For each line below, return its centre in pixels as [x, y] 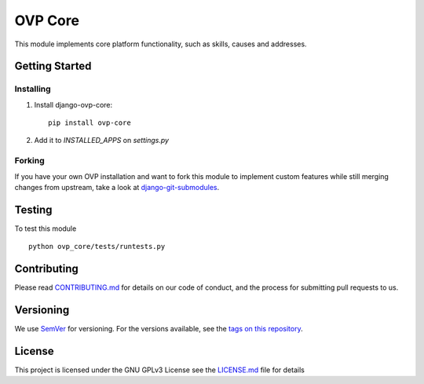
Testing [33, 209]
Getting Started [53, 66]
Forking [29, 161]
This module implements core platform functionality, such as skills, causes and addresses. [161, 44]
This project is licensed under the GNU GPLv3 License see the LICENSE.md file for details [160, 370]
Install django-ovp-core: [73, 104]
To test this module [46, 229]
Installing [33, 89]
